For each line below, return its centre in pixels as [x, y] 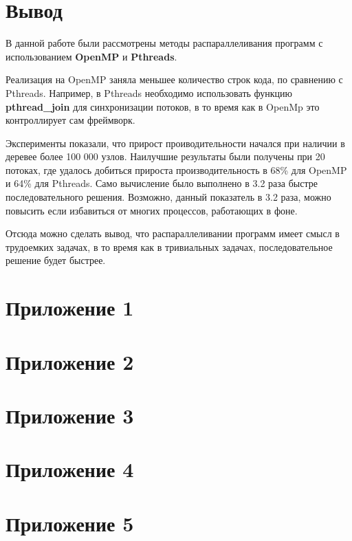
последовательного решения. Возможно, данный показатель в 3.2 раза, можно [168, 197]
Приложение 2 [70, 361]
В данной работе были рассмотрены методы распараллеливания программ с [164, 43]
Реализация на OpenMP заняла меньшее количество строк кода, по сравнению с [174, 79]
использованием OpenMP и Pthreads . [91, 56]
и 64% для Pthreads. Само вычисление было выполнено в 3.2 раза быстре [162, 183]
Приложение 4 [70, 469]
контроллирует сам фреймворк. [70, 120]
